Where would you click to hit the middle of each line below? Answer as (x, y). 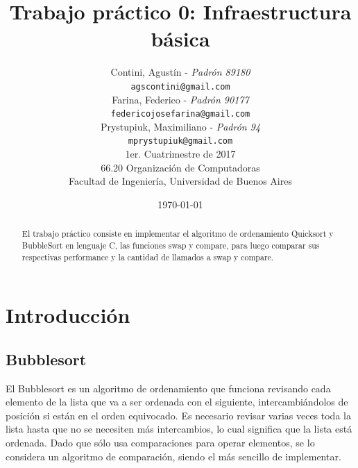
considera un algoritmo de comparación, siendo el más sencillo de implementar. (173, 456)
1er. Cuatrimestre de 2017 (180, 154)
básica (180, 39)
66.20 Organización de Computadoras (180, 167)
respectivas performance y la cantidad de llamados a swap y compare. (148, 257)
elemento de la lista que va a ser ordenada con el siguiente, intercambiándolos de (177, 402)
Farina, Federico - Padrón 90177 (180, 99)
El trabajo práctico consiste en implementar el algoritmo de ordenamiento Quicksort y (178, 234)
